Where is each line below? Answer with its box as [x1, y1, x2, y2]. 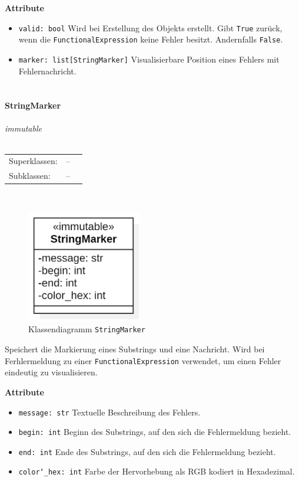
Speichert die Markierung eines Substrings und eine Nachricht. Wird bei [5, 343, 265, 355]
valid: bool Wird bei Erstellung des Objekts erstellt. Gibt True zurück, [18, 21, 283, 34]
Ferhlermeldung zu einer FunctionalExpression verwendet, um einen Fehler [5, 354, 281, 367]
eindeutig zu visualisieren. [5, 366, 98, 378]
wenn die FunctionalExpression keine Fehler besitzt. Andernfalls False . [18, 33, 283, 45]
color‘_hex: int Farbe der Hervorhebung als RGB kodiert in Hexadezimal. [18, 465, 295, 477]
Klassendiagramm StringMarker [28, 323, 145, 335]
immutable [5, 122, 42, 134]
